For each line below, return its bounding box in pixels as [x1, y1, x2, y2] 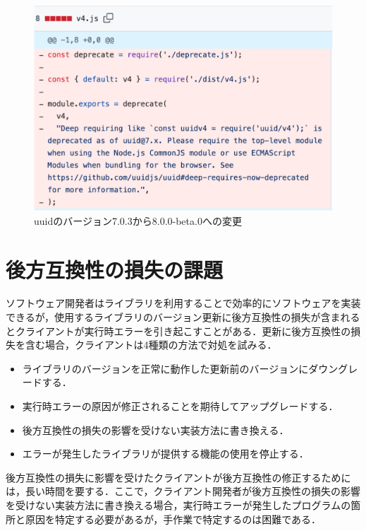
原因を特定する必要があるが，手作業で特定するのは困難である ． [25, 511, 322, 526]
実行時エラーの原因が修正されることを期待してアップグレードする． [22, 399, 338, 414]
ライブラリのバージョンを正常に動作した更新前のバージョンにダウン [22, 361, 338, 375]
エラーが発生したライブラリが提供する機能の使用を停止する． [22, 446, 309, 461]
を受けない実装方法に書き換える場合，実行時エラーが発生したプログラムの [6, 498, 351, 512]
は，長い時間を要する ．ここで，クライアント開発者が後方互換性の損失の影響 [6, 484, 360, 498]
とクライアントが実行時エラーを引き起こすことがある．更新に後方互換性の [6, 323, 351, 338]
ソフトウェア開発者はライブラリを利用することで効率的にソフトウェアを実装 [6, 296, 361, 310]
